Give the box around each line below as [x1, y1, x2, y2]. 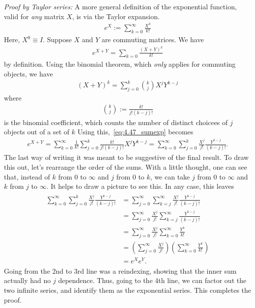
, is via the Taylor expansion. [72, 11, 160, 21]
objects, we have [4, 68, 53, 78]
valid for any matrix [4, 11, 64, 21]
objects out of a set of [4, 127, 70, 137]
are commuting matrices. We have [101, 34, 204, 45]
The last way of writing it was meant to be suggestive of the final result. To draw [4, 152, 249, 162]
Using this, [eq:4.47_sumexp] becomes [77, 127, 194, 137]
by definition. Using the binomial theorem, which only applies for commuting [4, 59, 236, 69]
